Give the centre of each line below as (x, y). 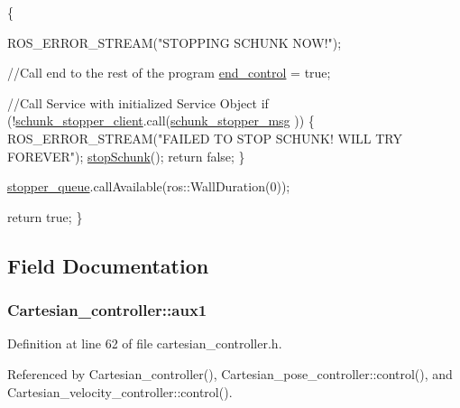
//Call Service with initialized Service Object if (138, 102)
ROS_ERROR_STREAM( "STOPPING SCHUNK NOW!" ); (175, 42)
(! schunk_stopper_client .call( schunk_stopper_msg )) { (161, 121)
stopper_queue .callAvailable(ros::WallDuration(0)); (149, 186)
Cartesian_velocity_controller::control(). (120, 391)
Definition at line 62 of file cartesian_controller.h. (145, 343)
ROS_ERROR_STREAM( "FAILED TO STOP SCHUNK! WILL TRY (205, 138)
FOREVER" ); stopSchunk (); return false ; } (126, 156)
